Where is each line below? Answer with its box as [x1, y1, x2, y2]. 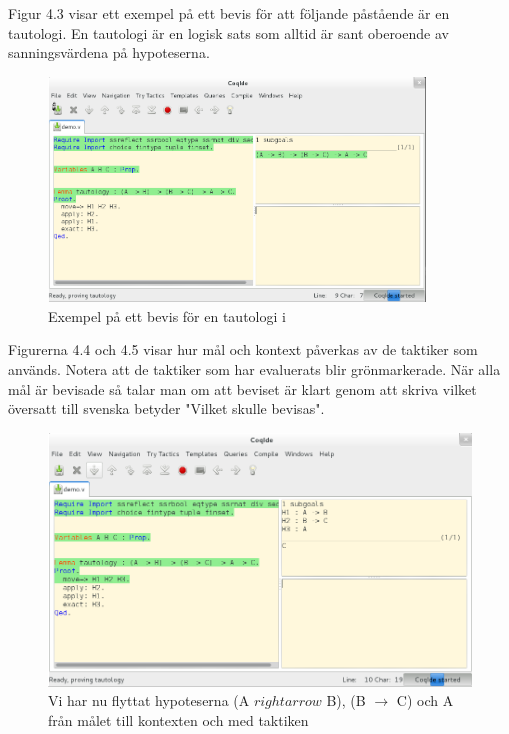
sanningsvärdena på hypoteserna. [8, 42, 210, 63]
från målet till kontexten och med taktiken [48, 709, 309, 730]
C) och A [396, 690, 454, 711]
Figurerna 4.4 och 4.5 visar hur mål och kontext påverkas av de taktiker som [8, 339, 478, 360]
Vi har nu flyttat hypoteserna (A [48, 690, 250, 711]
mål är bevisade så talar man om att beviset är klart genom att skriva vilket [8, 378, 477, 399]
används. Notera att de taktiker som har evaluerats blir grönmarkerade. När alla [8, 359, 501, 379]
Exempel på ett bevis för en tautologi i [48, 305, 286, 326]
